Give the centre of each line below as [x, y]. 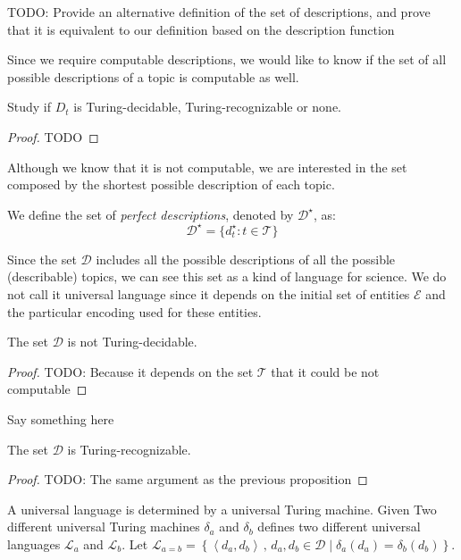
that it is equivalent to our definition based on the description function [201, 29]
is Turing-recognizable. [129, 449]
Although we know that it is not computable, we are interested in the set [207, 167]
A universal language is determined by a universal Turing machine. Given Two [222, 509]
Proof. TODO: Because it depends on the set [130, 371]
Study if [29, 107]
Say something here [61, 419]
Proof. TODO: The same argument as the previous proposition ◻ [188, 479]
